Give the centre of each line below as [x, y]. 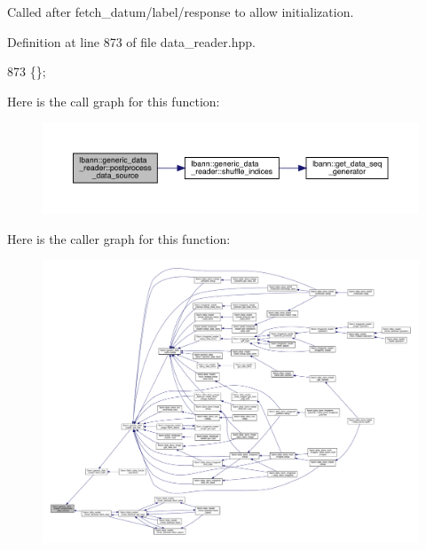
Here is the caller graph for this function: [119, 238]
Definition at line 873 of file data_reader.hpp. [131, 41]
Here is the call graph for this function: [114, 101]
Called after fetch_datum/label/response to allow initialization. [181, 12]
